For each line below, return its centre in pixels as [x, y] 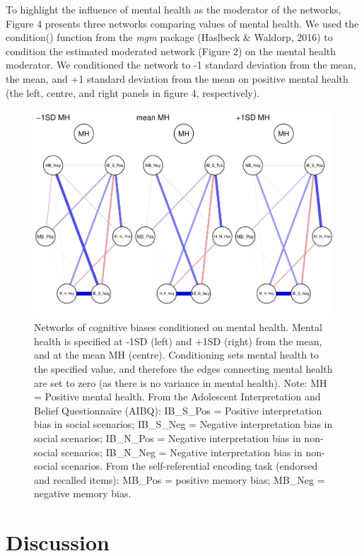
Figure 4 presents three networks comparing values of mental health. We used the [182, 23]
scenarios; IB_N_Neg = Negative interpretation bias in [182, 452]
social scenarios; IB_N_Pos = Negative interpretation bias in [168, 438]
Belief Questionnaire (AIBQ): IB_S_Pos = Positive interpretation [178, 410]
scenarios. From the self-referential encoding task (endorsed [189, 466]
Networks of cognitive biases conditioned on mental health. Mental [178, 327]
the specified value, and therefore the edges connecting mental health [183, 369]
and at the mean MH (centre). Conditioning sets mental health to [177, 355]
